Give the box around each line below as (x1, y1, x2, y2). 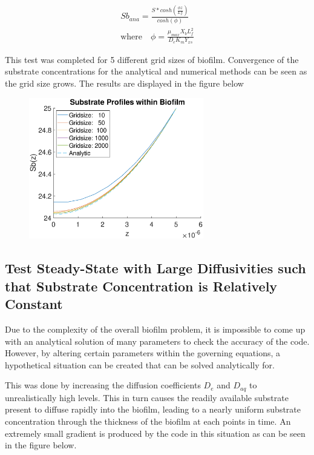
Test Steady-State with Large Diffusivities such (5, 259, 306, 277)
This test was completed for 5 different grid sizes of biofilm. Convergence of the (5, 53, 299, 65)
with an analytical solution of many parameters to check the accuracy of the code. (5, 334, 310, 347)
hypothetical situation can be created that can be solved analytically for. (5, 358, 275, 371)
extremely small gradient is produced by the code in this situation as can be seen (5, 427, 306, 439)
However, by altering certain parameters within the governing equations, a (5, 347, 280, 359)
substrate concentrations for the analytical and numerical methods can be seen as (5, 65, 307, 78)
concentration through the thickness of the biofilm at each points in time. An (5, 415, 291, 427)
